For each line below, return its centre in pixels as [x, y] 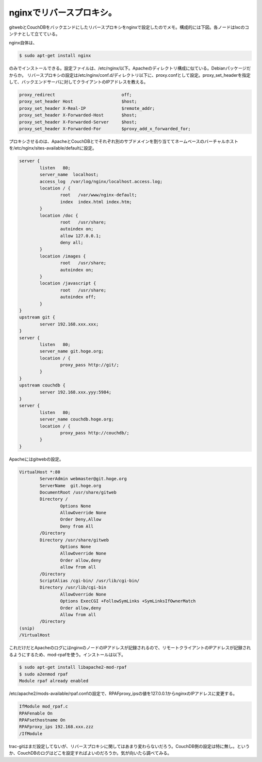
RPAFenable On [36, 713]
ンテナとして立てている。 [34, 34]
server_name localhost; [69, 175]
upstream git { [37, 317]
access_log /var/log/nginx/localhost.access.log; [101, 181]
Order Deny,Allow [81, 519]
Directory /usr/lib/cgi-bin [73, 587]
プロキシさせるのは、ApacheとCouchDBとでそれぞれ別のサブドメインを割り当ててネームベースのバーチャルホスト [124, 141]
